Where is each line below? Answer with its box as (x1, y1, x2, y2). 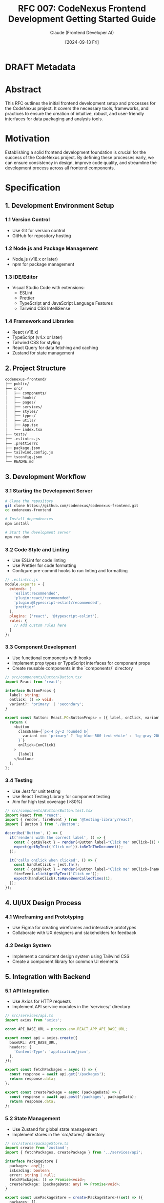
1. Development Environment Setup (5, 202, 115, 210)
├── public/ (5, 381, 29, 387)
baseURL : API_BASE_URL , (9, 1040, 58, 1045)
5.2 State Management (5, 1115, 61, 1122)
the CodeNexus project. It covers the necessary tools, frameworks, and (5, 105, 149, 111)
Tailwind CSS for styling (12, 339, 61, 345)
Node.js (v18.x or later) (12, 256, 58, 262)
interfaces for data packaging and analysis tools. (5, 116, 103, 122)
